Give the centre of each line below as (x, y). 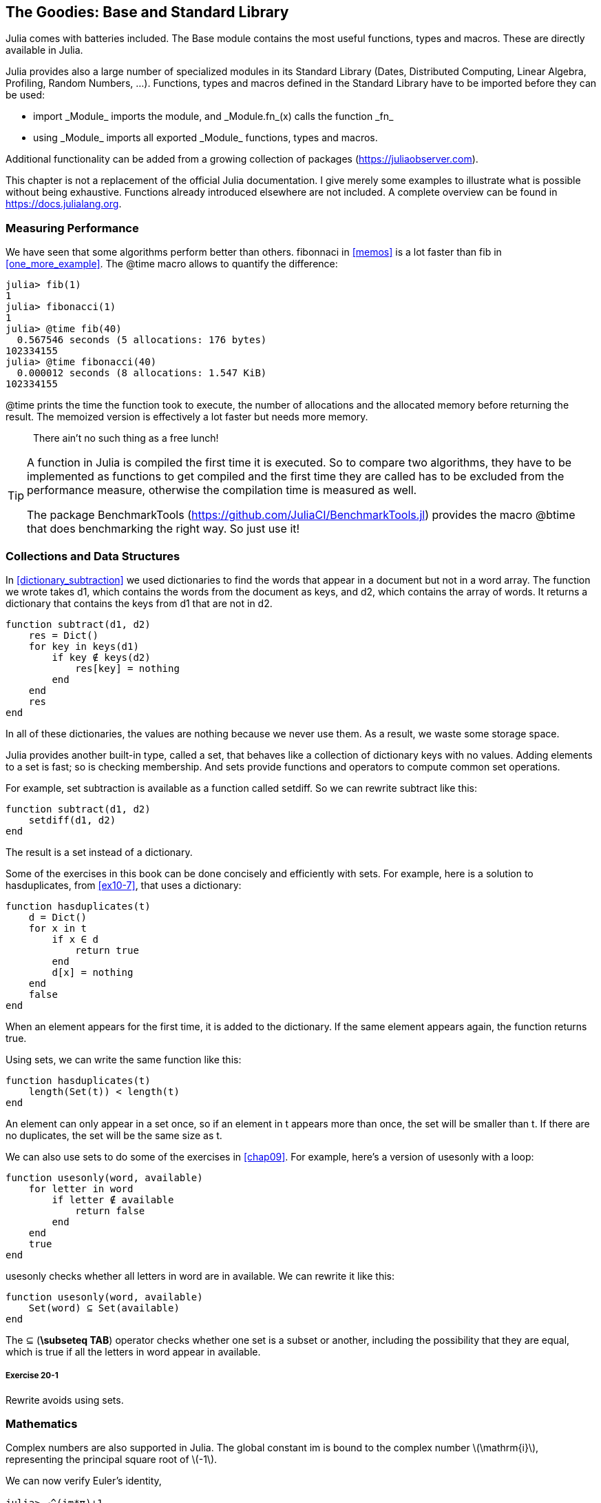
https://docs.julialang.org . (64, 204)
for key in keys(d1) (84, 646)
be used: (25, 95)
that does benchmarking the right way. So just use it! (164, 529)
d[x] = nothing (93, 972)
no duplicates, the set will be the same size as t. (114, 1135)
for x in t (58, 928)
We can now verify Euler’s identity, (84, 1481)
